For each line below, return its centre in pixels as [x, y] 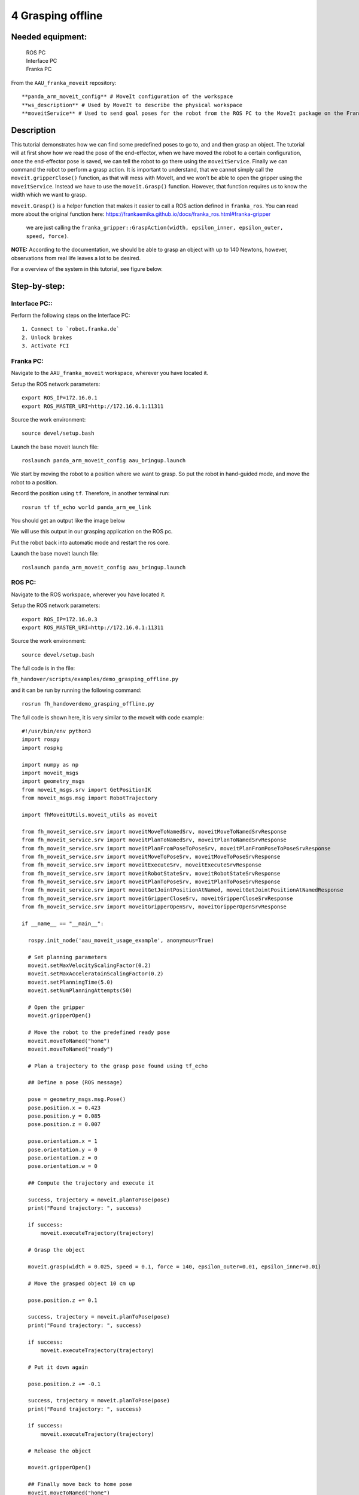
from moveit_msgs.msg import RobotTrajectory [90, 798]
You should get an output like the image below [68, 521]
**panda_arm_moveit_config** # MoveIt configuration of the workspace [127, 97]
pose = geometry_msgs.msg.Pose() [77, 1099]
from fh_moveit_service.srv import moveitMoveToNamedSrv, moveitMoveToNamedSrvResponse [154, 832]
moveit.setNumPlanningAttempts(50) [80, 991]
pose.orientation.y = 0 [63, 1149]
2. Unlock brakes [47, 337]
